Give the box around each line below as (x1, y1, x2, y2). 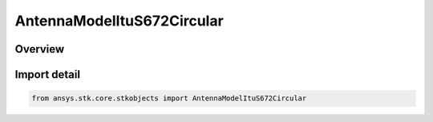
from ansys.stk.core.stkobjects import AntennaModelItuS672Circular (31, 94, 307, 103)
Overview (14, 42, 65, 56)
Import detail (14, 68, 80, 81)
